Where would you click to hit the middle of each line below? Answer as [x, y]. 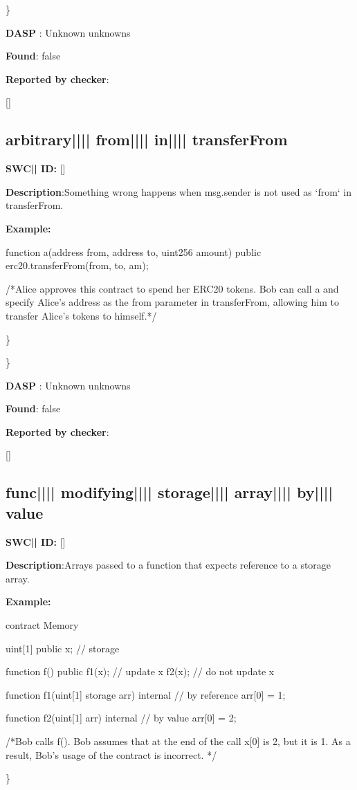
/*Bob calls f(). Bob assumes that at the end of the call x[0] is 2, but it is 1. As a [178, 741]
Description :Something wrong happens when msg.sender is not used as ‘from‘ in [179, 191]
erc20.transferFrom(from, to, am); [77, 265]
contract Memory [42, 625]
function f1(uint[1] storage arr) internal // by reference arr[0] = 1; [146, 694]
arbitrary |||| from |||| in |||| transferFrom [147, 139]
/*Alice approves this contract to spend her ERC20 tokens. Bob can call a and [172, 288]
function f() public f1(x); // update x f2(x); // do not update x [140, 671]
